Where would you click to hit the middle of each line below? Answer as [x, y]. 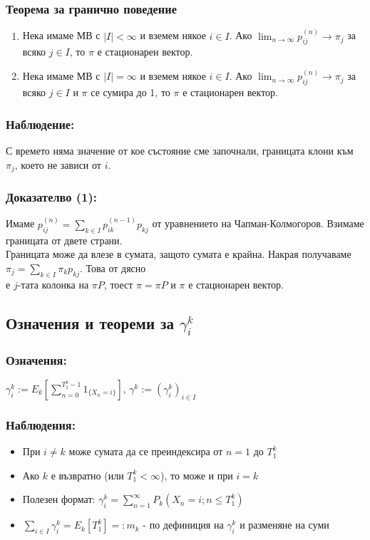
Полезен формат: [59, 499]
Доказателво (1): [52, 197]
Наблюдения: [41, 424]
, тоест [118, 284]
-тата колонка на [53, 284]
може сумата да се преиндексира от [146, 451]
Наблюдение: [40, 124]
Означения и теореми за [90, 322]
